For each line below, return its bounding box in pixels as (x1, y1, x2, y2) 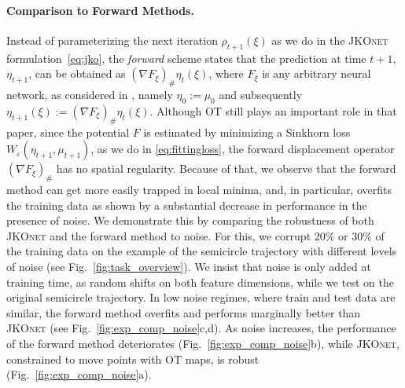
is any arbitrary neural (262, 65, 371, 82)
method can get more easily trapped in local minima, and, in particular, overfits (6, 181, 392, 197)
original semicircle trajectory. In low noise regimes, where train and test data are (6, 289, 396, 306)
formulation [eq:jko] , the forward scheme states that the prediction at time (6, 49, 366, 66)
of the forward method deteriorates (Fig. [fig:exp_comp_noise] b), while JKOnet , (6, 335, 399, 351)
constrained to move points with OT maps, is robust (6, 350, 260, 367)
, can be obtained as (28, 65, 126, 82)
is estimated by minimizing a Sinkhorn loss (143, 123, 351, 140)
